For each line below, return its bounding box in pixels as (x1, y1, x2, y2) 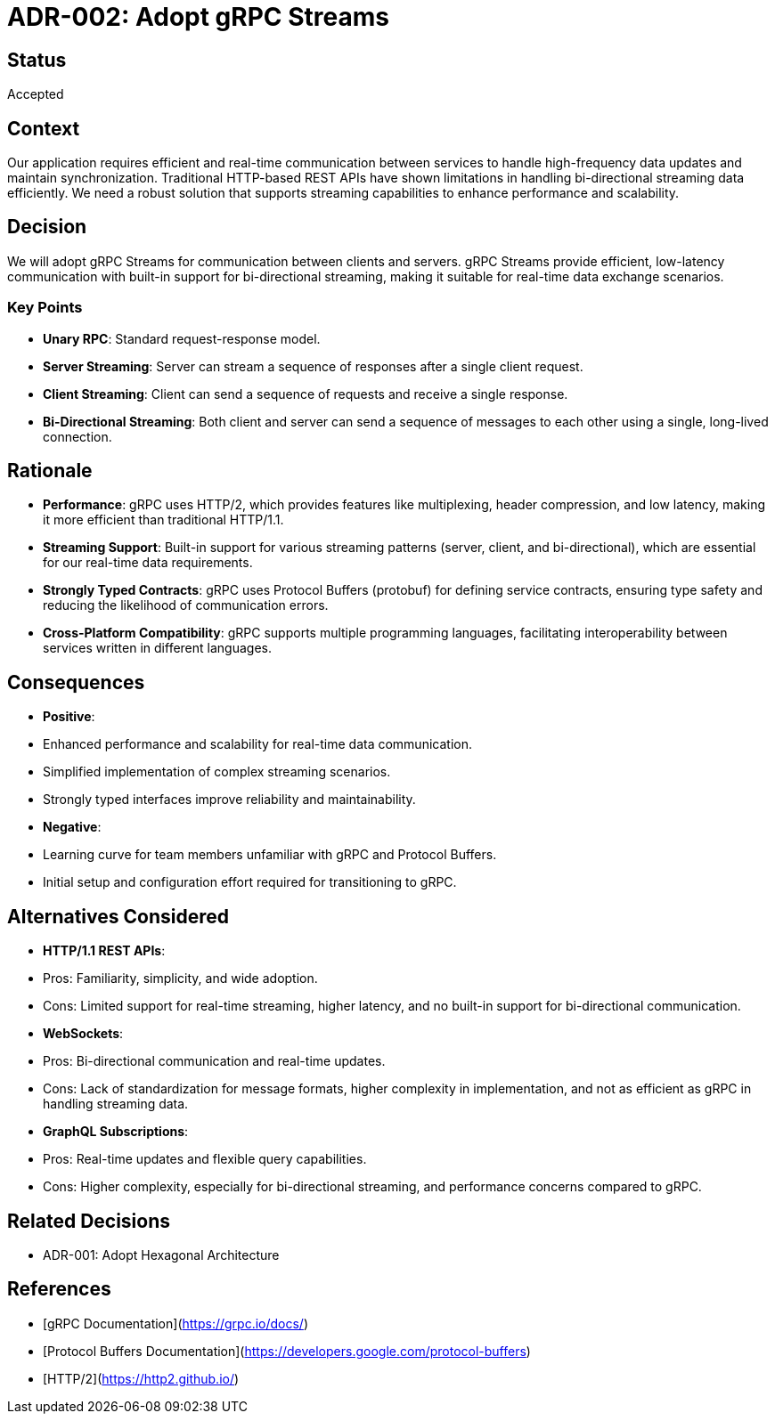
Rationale (7, 459, 93, 483)
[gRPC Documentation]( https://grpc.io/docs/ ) (43, 1315, 309, 1331)
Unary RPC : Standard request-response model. (43, 330, 321, 346)
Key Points (7, 298, 83, 317)
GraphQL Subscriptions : (43, 1124, 189, 1140)
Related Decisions (7, 1209, 171, 1232)
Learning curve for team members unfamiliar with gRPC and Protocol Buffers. (43, 847, 497, 863)
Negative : (43, 819, 102, 835)
